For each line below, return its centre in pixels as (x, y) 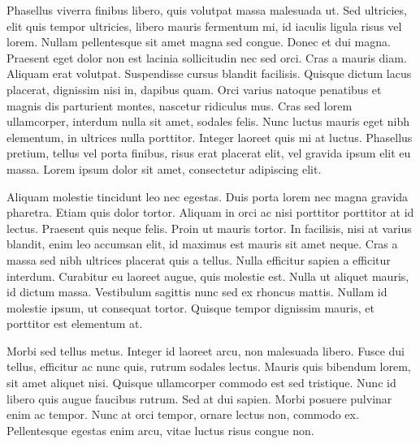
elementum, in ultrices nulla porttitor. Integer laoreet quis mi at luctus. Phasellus (210, 137)
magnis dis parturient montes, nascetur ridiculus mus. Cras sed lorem (180, 105)
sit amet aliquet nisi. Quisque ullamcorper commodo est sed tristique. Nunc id (201, 383)
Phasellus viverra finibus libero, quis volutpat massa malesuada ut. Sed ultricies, (207, 10)
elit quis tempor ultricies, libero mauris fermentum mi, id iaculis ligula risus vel (204, 26)
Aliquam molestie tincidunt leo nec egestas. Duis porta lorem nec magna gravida (208, 196)
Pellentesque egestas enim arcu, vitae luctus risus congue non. (160, 430)
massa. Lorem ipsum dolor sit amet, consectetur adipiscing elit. (164, 168)
